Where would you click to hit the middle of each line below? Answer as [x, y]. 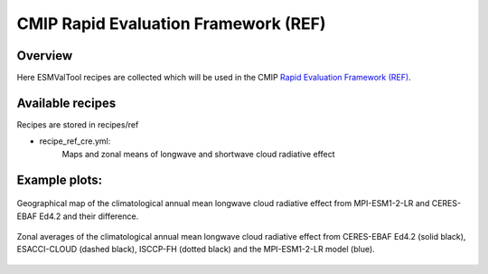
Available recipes [66, 103]
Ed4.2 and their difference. [89, 216]
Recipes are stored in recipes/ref [78, 124]
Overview [45, 56]
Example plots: [60, 180]
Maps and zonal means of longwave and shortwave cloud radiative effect [198, 154]
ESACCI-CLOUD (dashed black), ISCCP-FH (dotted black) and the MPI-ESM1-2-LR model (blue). [196, 250]
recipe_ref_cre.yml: [75, 141]
